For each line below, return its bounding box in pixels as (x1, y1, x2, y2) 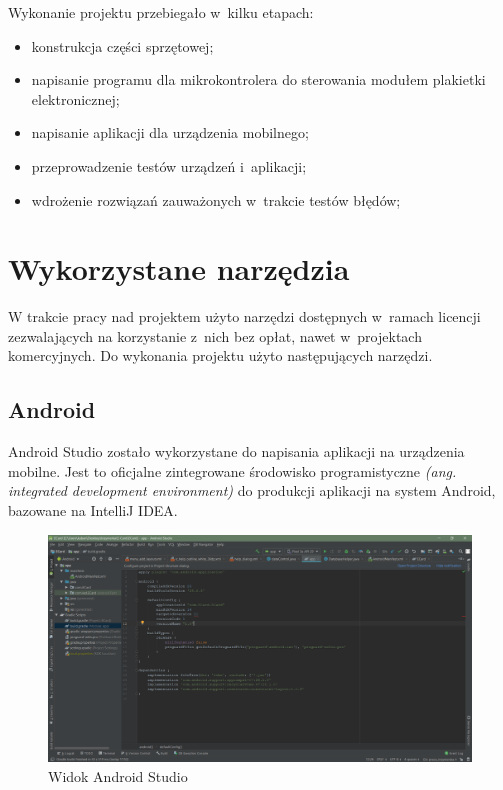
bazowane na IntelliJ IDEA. (8, 500, 178, 521)
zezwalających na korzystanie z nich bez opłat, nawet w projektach (8, 325, 422, 346)
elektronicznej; (31, 88, 120, 109)
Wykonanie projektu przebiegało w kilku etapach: (8, 2, 314, 22)
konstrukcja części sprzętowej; (31, 35, 214, 56)
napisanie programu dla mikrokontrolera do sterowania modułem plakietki (31, 69, 486, 90)
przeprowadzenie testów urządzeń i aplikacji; (31, 155, 307, 176)
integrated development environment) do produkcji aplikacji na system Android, (8, 480, 496, 501)
